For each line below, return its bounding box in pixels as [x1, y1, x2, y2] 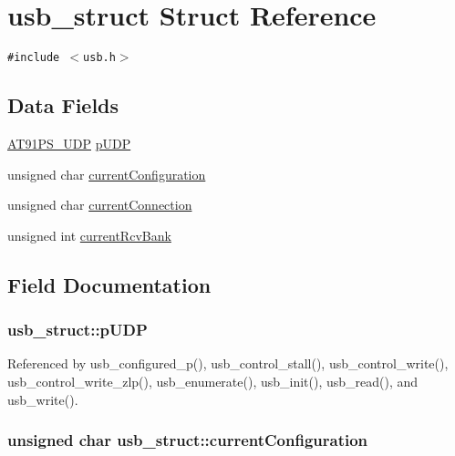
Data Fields [7, 91, 119, 119]
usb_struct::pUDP [7, 318, 148, 341]
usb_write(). [7, 389, 78, 409]
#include [7, 51, 60, 65]
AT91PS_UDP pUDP [7, 133, 131, 152]
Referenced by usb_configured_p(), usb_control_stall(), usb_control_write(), [7, 354, 449, 373]
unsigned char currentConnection [7, 195, 192, 214]
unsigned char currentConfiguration [7, 164, 206, 183]
